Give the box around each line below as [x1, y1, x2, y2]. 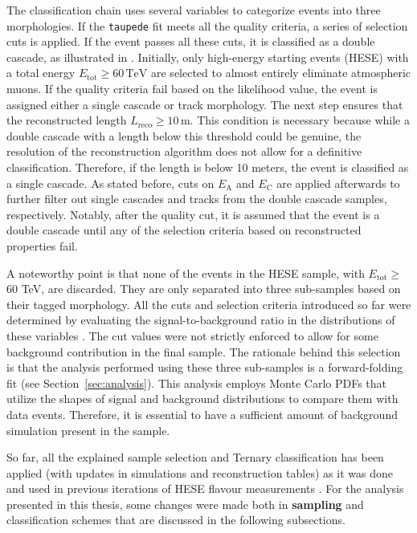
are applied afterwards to [276, 174, 400, 191]
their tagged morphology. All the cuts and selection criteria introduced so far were [6, 295, 411, 312]
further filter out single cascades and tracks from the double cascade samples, [6, 190, 387, 207]
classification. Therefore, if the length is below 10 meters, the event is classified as [6, 159, 409, 175]
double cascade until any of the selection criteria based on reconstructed [6, 222, 362, 238]
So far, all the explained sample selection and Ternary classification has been [6, 449, 384, 466]
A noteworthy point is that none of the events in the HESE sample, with [6, 264, 365, 281]
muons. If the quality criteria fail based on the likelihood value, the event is [6, 80, 378, 97]
